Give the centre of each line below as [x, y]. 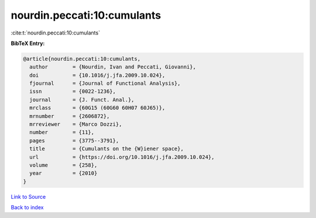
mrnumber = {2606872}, [70, 116]
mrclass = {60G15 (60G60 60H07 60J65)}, [97, 108]
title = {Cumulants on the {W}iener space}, [107, 149]
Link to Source [28, 196]
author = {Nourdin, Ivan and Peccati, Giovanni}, [113, 67]
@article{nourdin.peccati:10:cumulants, [82, 59]
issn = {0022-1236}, [73, 91]
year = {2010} [63, 173]
